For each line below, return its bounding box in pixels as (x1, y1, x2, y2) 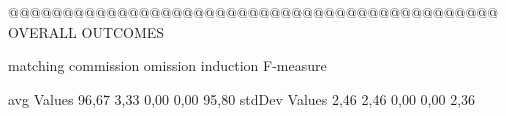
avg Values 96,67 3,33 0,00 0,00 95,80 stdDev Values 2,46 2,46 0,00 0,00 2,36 (8, 88, 476, 109)
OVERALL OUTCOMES (8, 21, 165, 42)
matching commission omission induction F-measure (8, 55, 327, 76)
